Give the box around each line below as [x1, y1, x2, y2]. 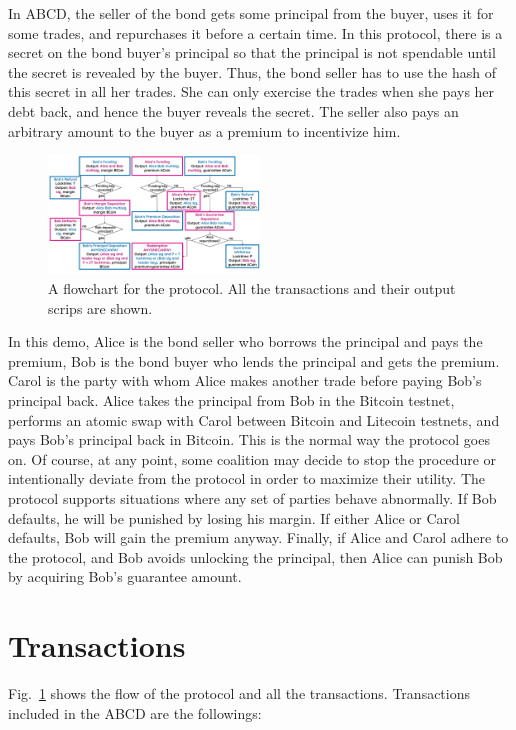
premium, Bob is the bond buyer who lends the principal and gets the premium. [8, 350, 500, 371]
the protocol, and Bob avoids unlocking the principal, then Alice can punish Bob [8, 546, 503, 567]
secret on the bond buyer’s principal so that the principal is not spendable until [8, 42, 496, 63]
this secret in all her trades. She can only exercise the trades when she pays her [8, 81, 495, 102]
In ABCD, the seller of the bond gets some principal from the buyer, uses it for [8, 3, 494, 23]
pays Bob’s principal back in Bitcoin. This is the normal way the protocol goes [8, 429, 490, 450]
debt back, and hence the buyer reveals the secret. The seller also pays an [8, 100, 459, 121]
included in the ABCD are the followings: [8, 702, 262, 723]
